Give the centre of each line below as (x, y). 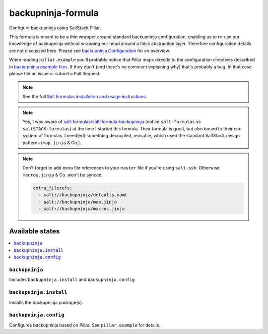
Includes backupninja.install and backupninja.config (72, 279)
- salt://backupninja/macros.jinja (81, 209)
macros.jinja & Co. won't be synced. (63, 175)
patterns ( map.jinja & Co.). (52, 142)
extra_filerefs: (53, 188)
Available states (34, 231)
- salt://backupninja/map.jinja (77, 202)
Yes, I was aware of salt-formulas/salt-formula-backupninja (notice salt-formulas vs (112, 122)
